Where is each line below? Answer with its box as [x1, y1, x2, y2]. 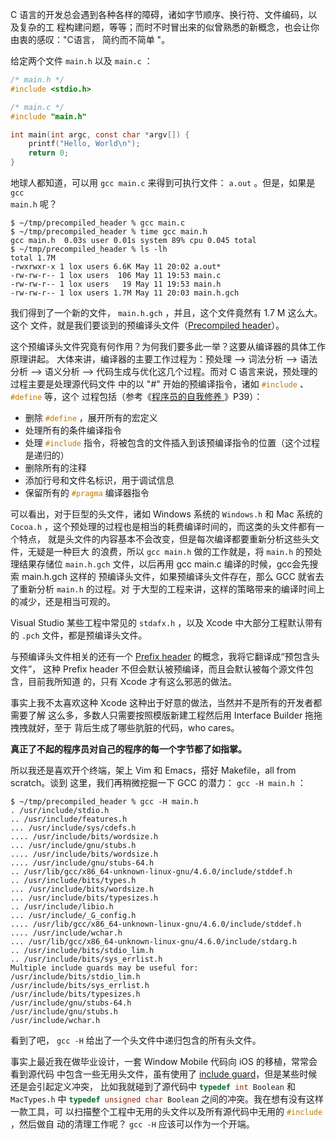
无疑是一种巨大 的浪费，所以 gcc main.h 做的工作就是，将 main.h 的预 [27, 546, 314, 557]
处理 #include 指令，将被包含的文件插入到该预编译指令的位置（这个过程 [24, 437, 320, 448]
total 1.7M [10, 253, 56, 263]
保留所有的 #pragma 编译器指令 [24, 487, 150, 498]
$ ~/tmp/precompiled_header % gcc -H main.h [10, 797, 199, 807]
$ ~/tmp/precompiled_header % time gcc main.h [10, 227, 208, 237]
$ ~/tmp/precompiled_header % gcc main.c [10, 218, 186, 228]
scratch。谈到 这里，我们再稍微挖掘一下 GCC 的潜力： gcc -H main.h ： [10, 777, 307, 788]
